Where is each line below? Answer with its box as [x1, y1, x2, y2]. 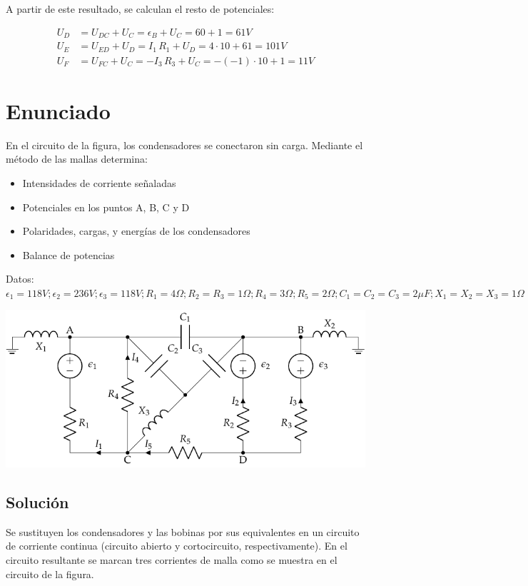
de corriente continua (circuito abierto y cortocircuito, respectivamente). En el [6, 538, 347, 553]
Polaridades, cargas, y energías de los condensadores [22, 223, 250, 238]
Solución [6, 490, 69, 512]
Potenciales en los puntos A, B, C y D [22, 199, 190, 214]
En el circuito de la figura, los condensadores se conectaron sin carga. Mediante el [6, 137, 363, 152]
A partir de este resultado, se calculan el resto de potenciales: [6, 1, 275, 16]
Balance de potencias [22, 247, 115, 262]
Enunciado [6, 96, 111, 125]
